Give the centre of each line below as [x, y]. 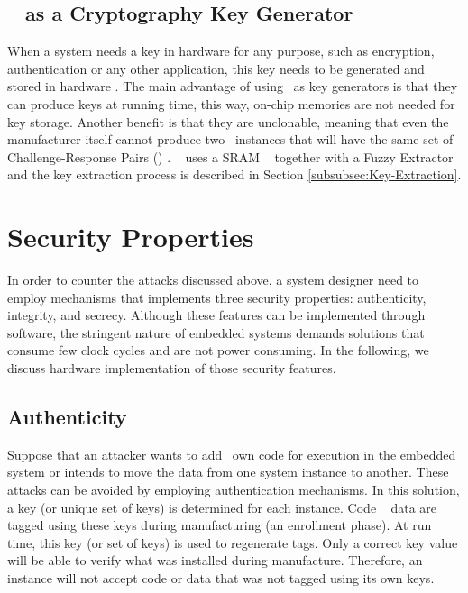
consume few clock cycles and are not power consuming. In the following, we [218, 350]
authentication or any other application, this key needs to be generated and [216, 68]
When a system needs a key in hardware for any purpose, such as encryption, [221, 51]
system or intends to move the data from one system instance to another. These [228, 472]
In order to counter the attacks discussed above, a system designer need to [213, 280]
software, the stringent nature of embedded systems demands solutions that [216, 332]
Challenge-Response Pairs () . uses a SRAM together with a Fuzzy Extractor [230, 156]
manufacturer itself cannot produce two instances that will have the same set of [230, 139]
